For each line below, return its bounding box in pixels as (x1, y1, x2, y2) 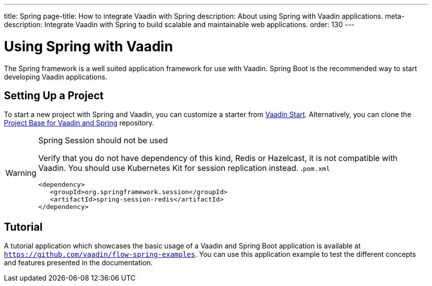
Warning (5, 168, 36, 178)
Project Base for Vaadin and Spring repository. (4, 119, 154, 127)
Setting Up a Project (4, 89, 104, 102)
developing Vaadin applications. (4, 72, 108, 81)
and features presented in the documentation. (4, 258, 153, 267)
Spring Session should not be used (38, 135, 168, 146)
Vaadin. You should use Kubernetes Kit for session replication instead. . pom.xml (38, 163, 330, 173)
